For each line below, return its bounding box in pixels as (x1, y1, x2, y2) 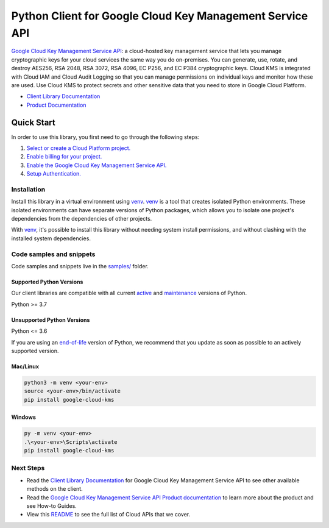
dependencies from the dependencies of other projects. (11, 215, 152, 223)
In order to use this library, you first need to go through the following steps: (11, 133, 200, 140)
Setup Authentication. (26, 170, 82, 177)
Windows (11, 413, 36, 421)
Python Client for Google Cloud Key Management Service (11, 9, 308, 23)
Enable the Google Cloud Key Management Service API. (26, 162, 167, 169)
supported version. (11, 347, 59, 354)
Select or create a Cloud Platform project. (26, 144, 131, 152)
